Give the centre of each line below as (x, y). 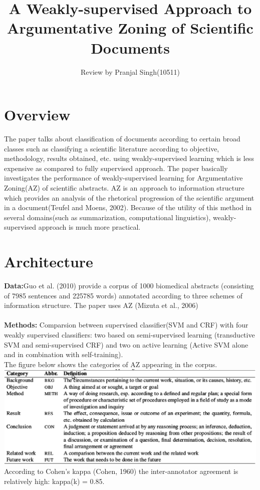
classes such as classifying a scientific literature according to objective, (112, 148)
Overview (37, 115)
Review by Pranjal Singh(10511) (130, 71)
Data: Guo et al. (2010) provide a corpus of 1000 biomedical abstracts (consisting (129, 286)
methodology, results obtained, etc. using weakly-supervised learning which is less (129, 158)
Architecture (49, 262)
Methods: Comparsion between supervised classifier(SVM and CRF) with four (126, 325)
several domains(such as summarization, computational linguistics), (107, 217)
